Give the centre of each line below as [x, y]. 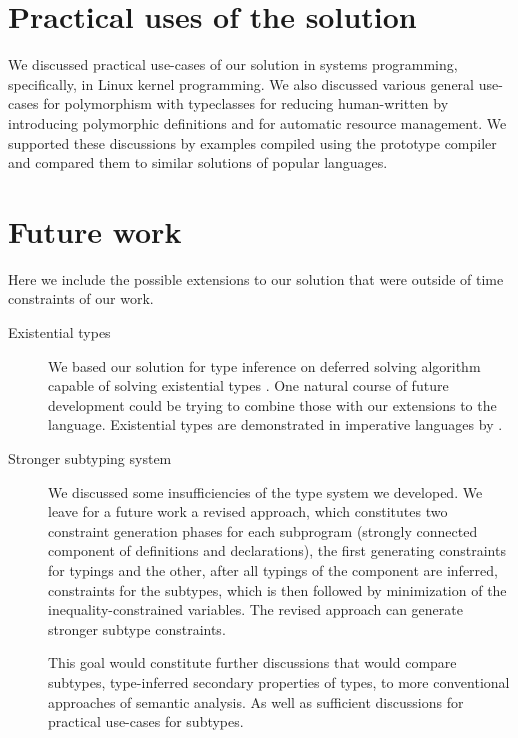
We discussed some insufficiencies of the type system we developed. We [265, 491]
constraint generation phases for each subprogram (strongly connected [263, 530]
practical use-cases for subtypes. [146, 721]
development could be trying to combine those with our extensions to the [272, 404]
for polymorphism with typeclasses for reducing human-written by [246, 103]
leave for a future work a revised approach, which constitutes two [248, 511]
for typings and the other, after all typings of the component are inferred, [273, 569]
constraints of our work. [81, 298]
